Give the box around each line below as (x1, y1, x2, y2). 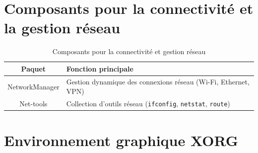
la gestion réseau (4, 17, 121, 38)
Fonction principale (66, 63, 133, 74)
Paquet (21, 63, 46, 74)
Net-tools (19, 98, 48, 109)
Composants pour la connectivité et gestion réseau (52, 46, 206, 57)
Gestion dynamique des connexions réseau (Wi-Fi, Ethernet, (66, 76, 250, 86)
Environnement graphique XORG (4, 130, 239, 150)
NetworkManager (7, 81, 60, 91)
